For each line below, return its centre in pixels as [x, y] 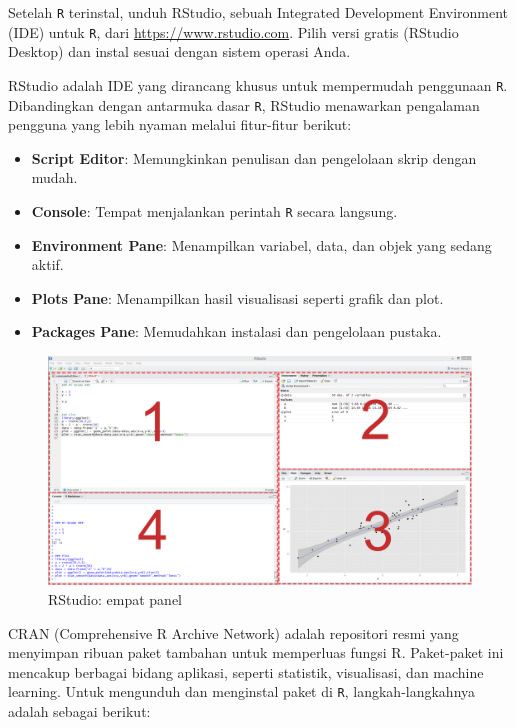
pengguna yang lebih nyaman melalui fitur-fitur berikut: [180, 124]
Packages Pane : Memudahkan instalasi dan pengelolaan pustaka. [236, 331]
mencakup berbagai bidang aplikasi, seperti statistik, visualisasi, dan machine [246, 671]
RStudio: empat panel [115, 599]
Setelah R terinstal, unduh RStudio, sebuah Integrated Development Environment [258, 12]
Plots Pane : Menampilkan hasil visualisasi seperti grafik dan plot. [237, 297]
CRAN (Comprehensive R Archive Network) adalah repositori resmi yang [233, 632]
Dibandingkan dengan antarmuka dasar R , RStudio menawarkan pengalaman [244, 104]
